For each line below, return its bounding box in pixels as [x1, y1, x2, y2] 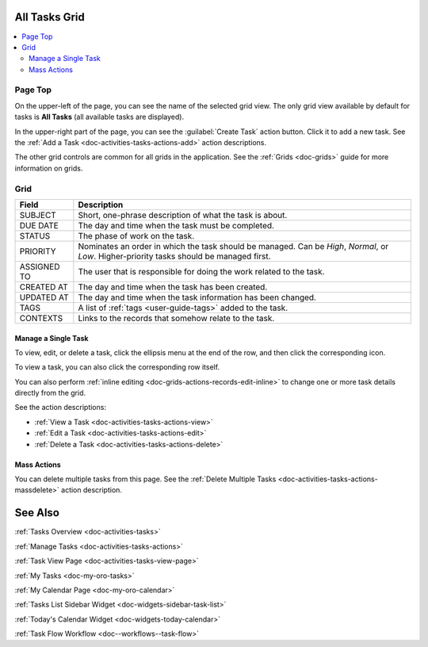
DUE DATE [19, 220, 59, 231]
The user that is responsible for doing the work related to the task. [78, 266, 325, 277]
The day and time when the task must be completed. [78, 220, 275, 231]
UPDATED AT [19, 292, 69, 303]
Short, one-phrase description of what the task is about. [78, 209, 288, 220]
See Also [14, 506, 59, 519]
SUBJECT [19, 209, 57, 220]
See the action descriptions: [14, 403, 107, 412]
